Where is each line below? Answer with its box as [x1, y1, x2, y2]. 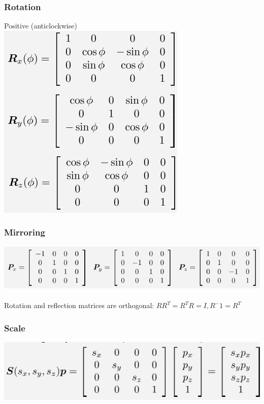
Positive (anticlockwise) [4, 20, 77, 31]
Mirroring [4, 226, 45, 239]
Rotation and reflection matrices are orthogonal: [4, 300, 154, 311]
